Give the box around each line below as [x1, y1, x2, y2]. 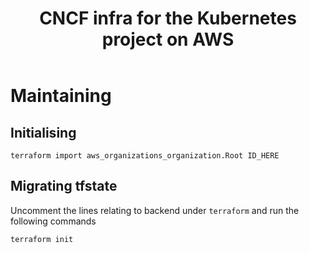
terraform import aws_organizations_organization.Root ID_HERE [10, 151, 280, 161]
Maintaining [10, 85, 112, 107]
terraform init [10, 234, 74, 244]
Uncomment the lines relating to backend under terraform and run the [10, 204, 300, 216]
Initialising [10, 124, 77, 141]
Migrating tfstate [10, 178, 118, 195]
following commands [10, 215, 97, 227]
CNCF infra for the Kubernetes [39, 7, 297, 30]
